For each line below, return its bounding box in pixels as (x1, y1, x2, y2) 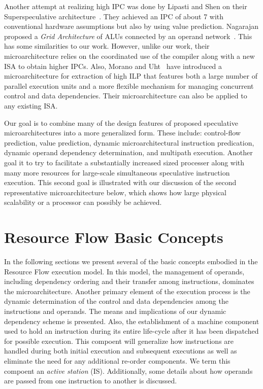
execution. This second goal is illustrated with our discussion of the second (4, 177, 237, 188)
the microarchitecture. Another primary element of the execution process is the (4, 286, 250, 296)
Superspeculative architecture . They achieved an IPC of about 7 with (4, 11, 224, 21)
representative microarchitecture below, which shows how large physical (4, 187, 227, 197)
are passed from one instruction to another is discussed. (4, 375, 177, 386)
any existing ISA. (4, 100, 58, 111)
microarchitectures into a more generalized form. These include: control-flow (4, 127, 241, 138)
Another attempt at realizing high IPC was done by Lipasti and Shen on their (4, 1, 247, 11)
